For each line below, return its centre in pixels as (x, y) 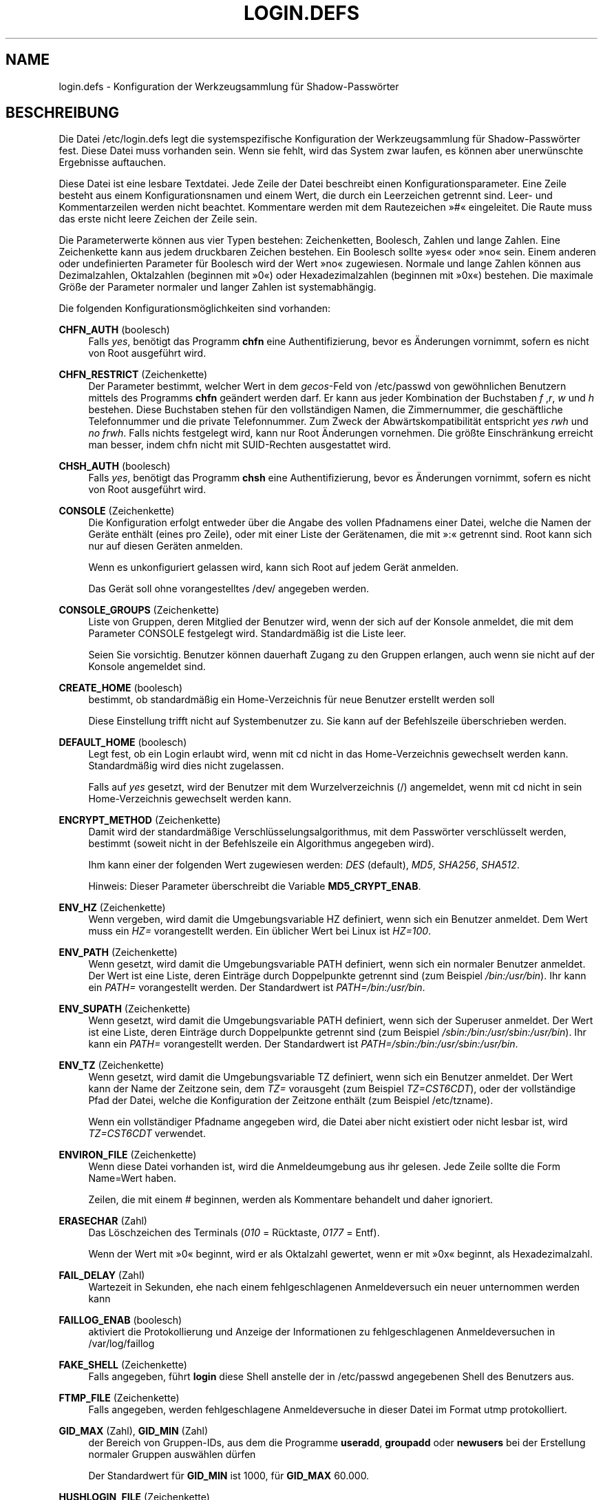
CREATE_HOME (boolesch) (121, 688)
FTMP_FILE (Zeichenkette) (119, 1398)
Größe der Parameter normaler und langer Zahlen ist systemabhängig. (218, 287)
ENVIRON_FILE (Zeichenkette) (128, 1155)
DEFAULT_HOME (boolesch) (123, 742)
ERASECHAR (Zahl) (103, 1221)
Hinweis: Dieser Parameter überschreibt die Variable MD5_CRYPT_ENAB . (255, 886)
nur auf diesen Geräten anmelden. (166, 546)
